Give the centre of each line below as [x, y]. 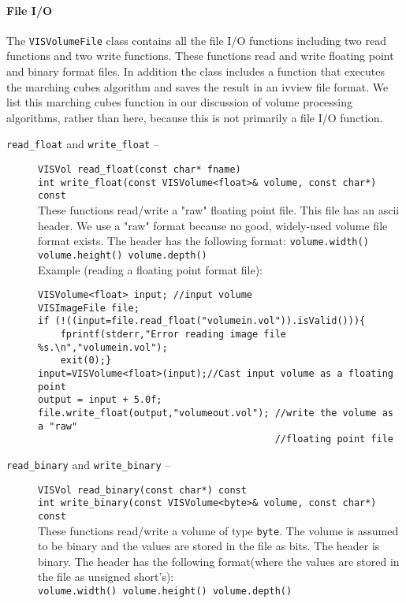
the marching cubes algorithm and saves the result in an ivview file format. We [197, 86]
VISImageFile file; [89, 308]
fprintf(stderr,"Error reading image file [173, 335]
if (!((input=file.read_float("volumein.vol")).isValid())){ [202, 321]
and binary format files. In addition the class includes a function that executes [196, 71]
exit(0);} [86, 361]
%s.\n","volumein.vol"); [103, 347]
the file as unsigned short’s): [106, 577]
